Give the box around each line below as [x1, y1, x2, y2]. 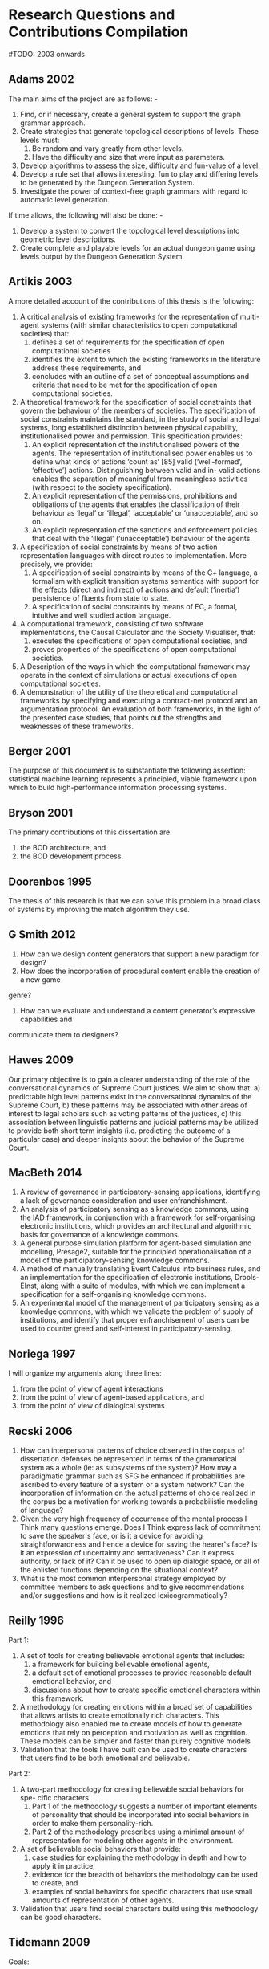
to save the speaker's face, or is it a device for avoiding [19, 1531, 203, 1541]
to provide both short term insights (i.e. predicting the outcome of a [8, 1126, 231, 1135]
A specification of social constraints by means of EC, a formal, [31, 601, 238, 611]
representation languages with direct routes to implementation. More [19, 550, 247, 560]
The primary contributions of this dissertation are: [8, 827, 172, 837]
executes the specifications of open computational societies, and [31, 636, 247, 646]
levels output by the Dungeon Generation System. [19, 251, 185, 261]
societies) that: [19, 328, 70, 338]
